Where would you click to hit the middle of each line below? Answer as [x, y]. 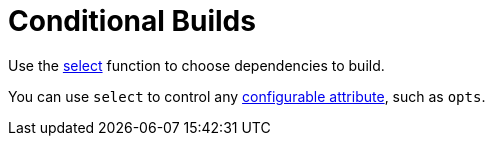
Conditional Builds [132, 21]
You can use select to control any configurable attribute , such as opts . [247, 96]
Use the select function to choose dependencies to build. [196, 65]
